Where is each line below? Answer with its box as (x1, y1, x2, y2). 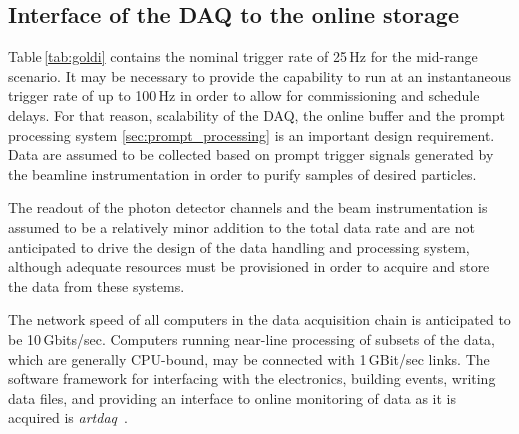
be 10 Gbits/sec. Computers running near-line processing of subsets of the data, (8, 328, 495, 349)
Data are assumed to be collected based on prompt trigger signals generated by (8, 144, 494, 165)
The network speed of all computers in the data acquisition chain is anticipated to (8, 309, 511, 330)
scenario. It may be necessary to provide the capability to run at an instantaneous (8, 65, 511, 86)
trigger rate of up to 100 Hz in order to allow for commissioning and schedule (8, 85, 480, 106)
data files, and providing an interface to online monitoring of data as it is (8, 387, 456, 408)
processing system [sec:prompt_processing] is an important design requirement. (8, 124, 495, 145)
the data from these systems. (8, 275, 185, 296)
